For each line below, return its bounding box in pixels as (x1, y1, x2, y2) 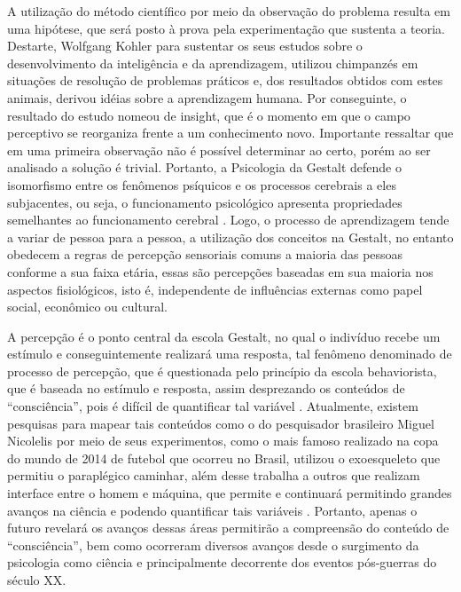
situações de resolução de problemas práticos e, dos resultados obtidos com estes (7, 71, 443, 90)
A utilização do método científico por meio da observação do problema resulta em (7, 2, 450, 20)
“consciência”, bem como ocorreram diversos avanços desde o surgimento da (7, 535, 419, 554)
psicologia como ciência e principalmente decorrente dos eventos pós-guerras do (7, 553, 437, 572)
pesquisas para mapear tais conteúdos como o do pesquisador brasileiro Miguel (7, 414, 434, 432)
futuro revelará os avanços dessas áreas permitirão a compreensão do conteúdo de (7, 518, 449, 537)
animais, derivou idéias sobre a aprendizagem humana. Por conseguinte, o (7, 88, 407, 107)
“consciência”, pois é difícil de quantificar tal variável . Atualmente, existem (7, 397, 418, 415)
